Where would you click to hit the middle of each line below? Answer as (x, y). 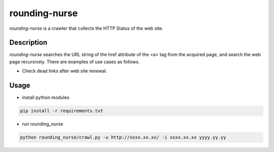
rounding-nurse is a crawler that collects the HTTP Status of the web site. (86, 28)
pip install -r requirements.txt (62, 111)
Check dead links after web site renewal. (65, 71)
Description (28, 43)
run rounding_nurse (43, 124)
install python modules (46, 97)
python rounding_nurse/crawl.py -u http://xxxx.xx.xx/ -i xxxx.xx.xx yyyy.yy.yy (123, 137)
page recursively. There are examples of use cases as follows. (75, 62)
